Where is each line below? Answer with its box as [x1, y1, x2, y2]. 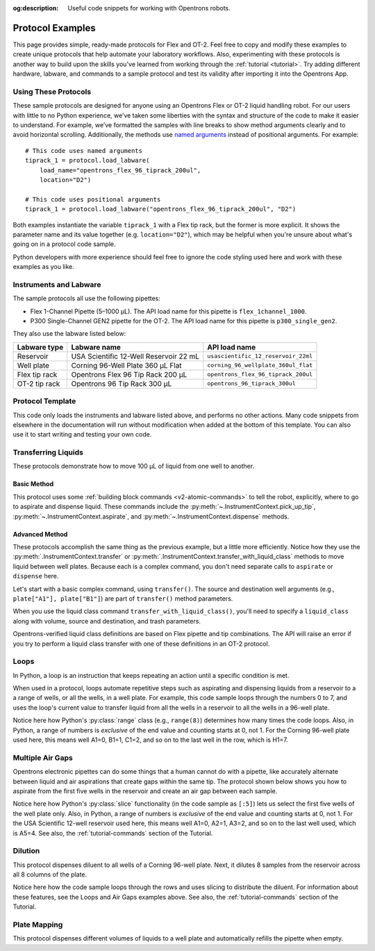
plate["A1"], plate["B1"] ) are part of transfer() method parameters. [12, 594, 233, 603]
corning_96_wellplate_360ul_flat [207, 361, 313, 369]
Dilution [12, 846, 40, 856]
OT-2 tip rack [17, 379, 60, 389]
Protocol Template [12, 396, 76, 406]
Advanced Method [12, 530, 68, 538]
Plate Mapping [12, 920, 63, 929]
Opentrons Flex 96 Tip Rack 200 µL [71, 369, 187, 379]
